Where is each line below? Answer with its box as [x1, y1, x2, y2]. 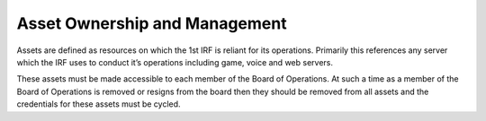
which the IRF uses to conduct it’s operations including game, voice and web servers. [16, 56, 333, 67]
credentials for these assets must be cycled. [16, 99, 181, 109]
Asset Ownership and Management [16, 13, 287, 33]
